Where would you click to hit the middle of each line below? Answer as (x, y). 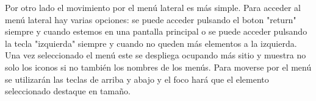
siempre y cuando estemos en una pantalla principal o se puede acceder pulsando (156, 31)
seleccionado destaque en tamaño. (68, 91)
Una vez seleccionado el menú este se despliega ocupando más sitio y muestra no (156, 55)
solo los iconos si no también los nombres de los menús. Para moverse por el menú (158, 67)
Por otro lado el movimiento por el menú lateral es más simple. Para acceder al (153, 7)
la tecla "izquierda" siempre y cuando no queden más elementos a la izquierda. (151, 43)
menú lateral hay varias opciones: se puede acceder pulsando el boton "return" (151, 19)
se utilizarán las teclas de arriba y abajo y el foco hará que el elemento (137, 79)
